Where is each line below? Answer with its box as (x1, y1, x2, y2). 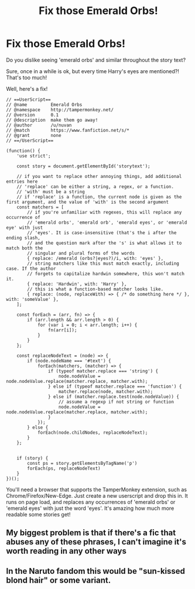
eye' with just (6, 224, 43, 231)
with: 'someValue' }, (6, 296, 59, 302)
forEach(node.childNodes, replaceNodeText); (37, 429, 148, 436)
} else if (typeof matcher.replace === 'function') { (47, 383, 182, 389)
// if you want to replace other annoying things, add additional (16, 173, 182, 179)
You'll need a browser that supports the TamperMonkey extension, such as (6, 486, 187, 493)
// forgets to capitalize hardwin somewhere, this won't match (27, 270, 184, 276)
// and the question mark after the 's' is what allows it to (27, 240, 182, 246)
